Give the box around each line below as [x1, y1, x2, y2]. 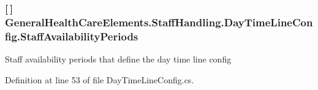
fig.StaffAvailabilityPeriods [5, 28, 138, 43]
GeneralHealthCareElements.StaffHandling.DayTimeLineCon [5, 14, 313, 29]
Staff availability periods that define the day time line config [5, 53, 232, 66]
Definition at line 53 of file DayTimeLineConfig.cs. [5, 73, 194, 86]
